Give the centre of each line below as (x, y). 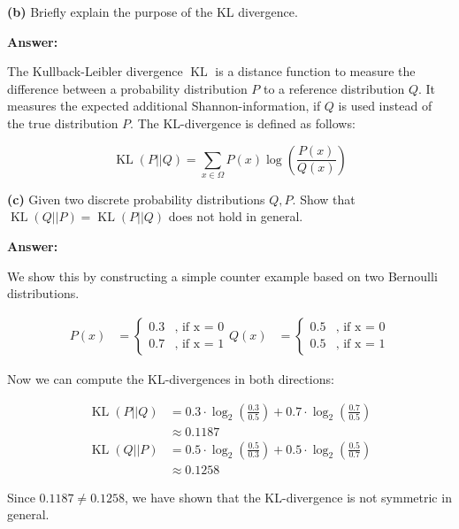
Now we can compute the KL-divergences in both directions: (171, 378)
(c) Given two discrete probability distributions (136, 199)
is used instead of (385, 106)
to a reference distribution (334, 88)
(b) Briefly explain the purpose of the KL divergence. (153, 11)
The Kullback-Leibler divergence (95, 71)
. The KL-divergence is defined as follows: (243, 123)
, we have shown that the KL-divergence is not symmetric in (288, 497)
